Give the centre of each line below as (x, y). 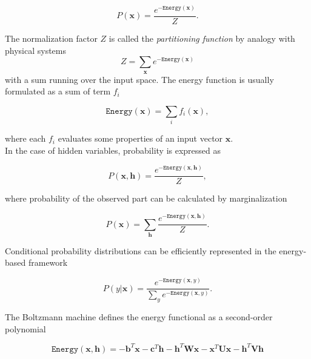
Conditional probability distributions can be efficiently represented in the (141, 250)
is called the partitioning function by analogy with (202, 38)
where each (25, 138)
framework (48, 262)
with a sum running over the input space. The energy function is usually (139, 79)
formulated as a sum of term (58, 91)
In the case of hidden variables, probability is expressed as (113, 150)
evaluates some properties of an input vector (140, 138)
